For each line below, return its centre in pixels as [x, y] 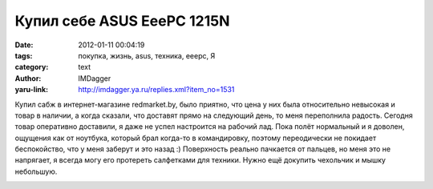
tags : [24, 55]
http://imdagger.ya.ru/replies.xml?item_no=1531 [156, 90]
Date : [24, 45]
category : [32, 67]
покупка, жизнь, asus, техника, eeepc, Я [147, 55]
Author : [28, 78]
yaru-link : [31, 90]
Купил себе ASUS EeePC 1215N [122, 21]
